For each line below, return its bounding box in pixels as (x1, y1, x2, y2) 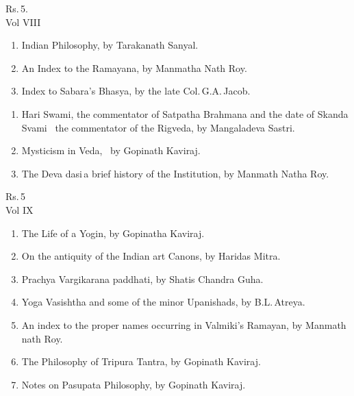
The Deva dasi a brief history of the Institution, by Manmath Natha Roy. (21, 166, 329, 180)
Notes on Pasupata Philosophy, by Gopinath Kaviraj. (21, 377, 246, 391)
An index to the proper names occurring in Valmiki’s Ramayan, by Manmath (21, 317, 346, 332)
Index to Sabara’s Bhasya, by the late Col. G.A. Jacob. (21, 84, 251, 98)
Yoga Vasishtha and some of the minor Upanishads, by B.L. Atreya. (21, 295, 305, 309)
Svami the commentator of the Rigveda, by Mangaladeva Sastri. (21, 120, 295, 134)
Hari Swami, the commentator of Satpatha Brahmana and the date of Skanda (21, 106, 349, 121)
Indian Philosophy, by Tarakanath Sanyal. (21, 38, 199, 52)
